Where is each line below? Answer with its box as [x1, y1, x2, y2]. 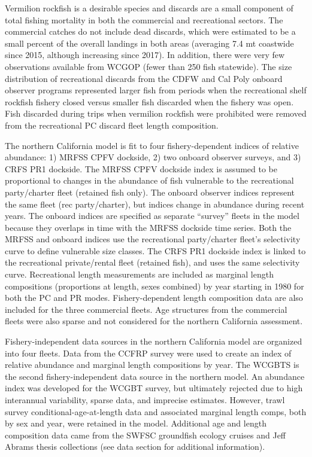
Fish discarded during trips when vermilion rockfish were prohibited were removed [5, 107, 307, 120]
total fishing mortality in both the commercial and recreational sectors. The [5, 13, 283, 26]
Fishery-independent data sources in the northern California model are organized [5, 335, 302, 348]
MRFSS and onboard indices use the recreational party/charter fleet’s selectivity [5, 233, 301, 245]
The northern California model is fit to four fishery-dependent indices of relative [5, 139, 299, 151]
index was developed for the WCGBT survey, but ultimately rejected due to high [5, 382, 303, 394]
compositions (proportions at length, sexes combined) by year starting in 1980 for [5, 279, 304, 292]
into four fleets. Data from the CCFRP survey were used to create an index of [5, 346, 292, 359]
